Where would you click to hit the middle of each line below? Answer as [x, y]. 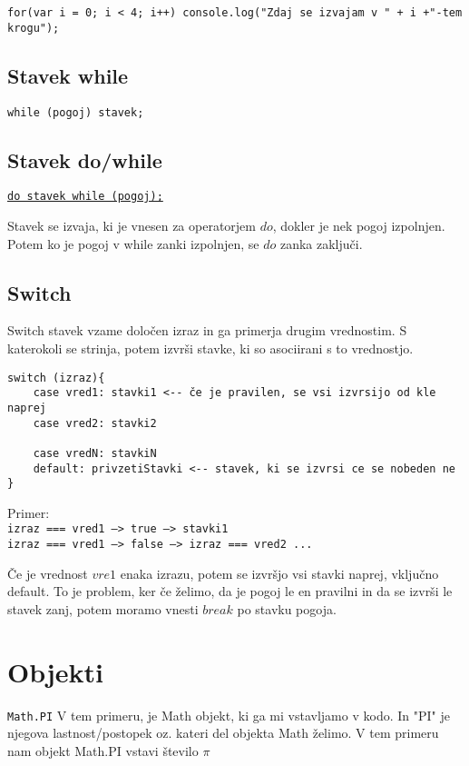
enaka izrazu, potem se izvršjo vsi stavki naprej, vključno [279, 573]
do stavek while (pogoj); [85, 197]
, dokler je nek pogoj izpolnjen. [359, 226]
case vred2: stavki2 [95, 423]
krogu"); [34, 28]
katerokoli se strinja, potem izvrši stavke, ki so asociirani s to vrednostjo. [210, 348]
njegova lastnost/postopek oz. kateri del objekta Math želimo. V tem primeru [223, 733]
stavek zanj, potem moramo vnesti [103, 608]
